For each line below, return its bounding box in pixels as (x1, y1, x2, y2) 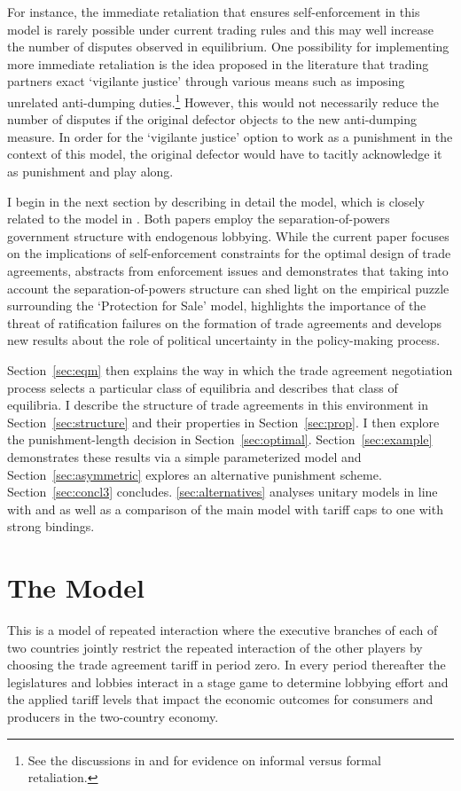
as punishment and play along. (7, 162, 174, 180)
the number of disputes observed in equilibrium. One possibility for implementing (7, 37, 449, 56)
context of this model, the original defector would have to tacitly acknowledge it (7, 145, 442, 163)
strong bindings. (7, 517, 95, 536)
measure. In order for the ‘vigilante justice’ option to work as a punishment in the (7, 127, 453, 145)
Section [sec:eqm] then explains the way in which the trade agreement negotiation (7, 360, 453, 379)
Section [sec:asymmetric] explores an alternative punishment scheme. (7, 465, 382, 483)
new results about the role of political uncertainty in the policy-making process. (7, 331, 441, 349)
